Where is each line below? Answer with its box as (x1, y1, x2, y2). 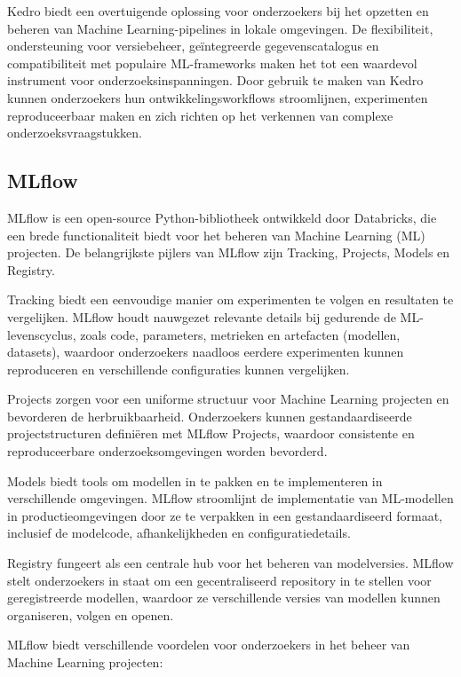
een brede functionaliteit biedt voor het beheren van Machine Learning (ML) (7, 225, 425, 244)
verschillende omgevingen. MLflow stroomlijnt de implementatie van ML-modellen (7, 489, 454, 508)
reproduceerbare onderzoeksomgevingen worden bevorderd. (7, 442, 328, 461)
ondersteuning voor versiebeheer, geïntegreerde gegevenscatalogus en (7, 36, 379, 55)
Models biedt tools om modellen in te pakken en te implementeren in (7, 471, 383, 490)
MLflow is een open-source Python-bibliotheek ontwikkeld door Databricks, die (7, 208, 437, 226)
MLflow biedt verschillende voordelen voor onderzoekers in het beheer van (7, 635, 410, 654)
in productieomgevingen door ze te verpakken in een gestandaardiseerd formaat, (7, 506, 443, 524)
